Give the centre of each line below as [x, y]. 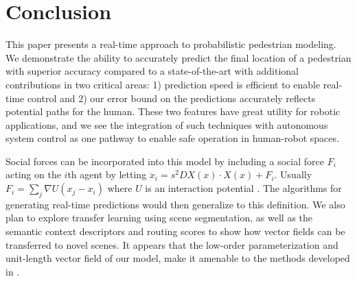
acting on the [33, 174]
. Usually [293, 174]
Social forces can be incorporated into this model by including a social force [165, 161]
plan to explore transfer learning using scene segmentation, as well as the [159, 218]
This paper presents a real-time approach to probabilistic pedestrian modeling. [171, 44]
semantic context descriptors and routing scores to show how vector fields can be [175, 231]
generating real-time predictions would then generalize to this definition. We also [175, 204]
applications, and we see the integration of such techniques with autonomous [167, 124]
